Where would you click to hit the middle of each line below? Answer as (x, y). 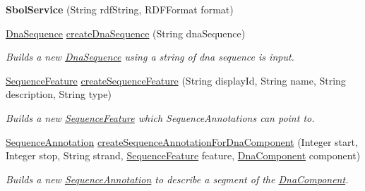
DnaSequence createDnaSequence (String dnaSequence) (126, 33)
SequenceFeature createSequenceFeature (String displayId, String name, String (176, 80)
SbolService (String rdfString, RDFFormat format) (120, 9)
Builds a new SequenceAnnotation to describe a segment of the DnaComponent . (177, 179)
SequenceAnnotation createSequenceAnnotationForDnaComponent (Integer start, (182, 141)
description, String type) (59, 94)
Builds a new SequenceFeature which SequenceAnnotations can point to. (160, 117)
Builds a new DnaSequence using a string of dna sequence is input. (150, 57)
